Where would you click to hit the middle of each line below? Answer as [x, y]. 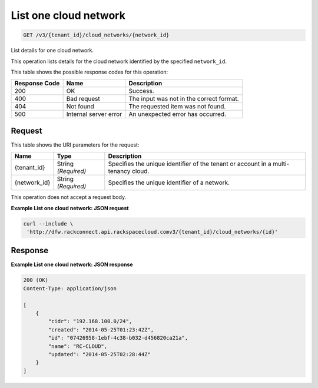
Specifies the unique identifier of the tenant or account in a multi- [199, 164]
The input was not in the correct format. [184, 99]
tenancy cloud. [129, 171]
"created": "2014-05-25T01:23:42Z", [101, 329]
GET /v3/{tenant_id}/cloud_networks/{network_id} [96, 35]
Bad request [83, 99]
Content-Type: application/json [70, 288]
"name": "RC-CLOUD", [78, 346]
